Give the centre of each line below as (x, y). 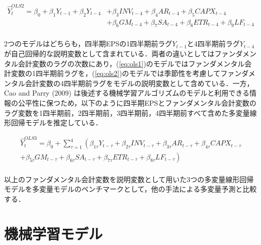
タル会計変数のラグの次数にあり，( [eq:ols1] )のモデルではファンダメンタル (124, 63)
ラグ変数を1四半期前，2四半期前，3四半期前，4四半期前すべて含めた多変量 (127, 112)
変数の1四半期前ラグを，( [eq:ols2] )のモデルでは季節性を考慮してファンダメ (133, 73)
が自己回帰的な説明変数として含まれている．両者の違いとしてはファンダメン (130, 53)
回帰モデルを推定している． (57, 122)
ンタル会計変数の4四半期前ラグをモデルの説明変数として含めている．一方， (129, 83)
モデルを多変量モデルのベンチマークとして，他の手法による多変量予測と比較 (130, 189)
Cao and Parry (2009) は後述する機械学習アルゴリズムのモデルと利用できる (127, 93)
